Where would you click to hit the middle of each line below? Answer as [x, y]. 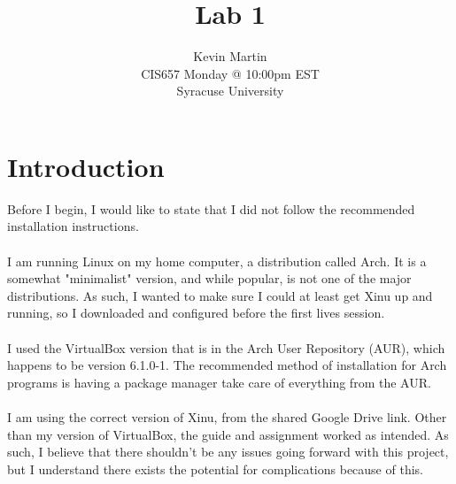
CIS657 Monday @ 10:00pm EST [230, 73]
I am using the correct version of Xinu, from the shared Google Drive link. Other [227, 416]
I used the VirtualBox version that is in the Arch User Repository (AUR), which [226, 347]
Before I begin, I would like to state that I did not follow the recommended [211, 208]
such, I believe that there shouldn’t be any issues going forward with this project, [228, 452]
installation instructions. [73, 226]
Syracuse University [230, 91]
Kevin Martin [230, 56]
